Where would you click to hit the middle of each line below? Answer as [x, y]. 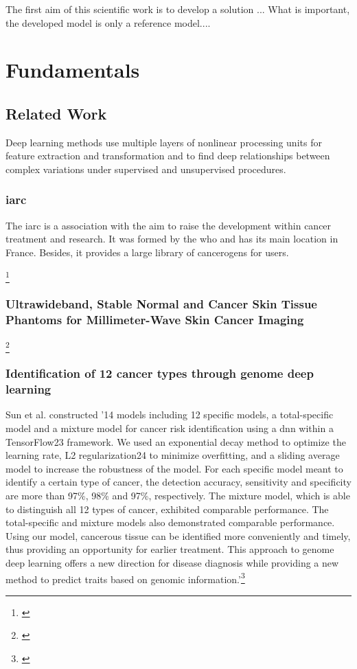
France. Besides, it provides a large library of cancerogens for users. [147, 252]
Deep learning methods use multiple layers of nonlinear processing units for [164, 142]
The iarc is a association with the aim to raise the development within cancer [169, 225]
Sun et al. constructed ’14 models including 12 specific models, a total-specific [170, 415]
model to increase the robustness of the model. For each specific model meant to [174, 468]
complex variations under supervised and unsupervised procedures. [146, 169]
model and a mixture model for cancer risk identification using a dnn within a [170, 428]
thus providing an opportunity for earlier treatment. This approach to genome [170, 549]
